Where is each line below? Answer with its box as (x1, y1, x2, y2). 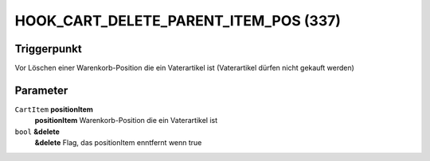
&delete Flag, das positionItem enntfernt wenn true (34, 138, 202, 148)
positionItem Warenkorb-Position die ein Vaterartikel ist (34, 116, 218, 125)
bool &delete (14, 127, 60, 136)
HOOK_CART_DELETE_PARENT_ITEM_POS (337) (14, 12, 342, 29)
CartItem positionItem (14, 104, 93, 114)
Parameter (14, 83, 68, 97)
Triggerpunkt (14, 42, 83, 56)
